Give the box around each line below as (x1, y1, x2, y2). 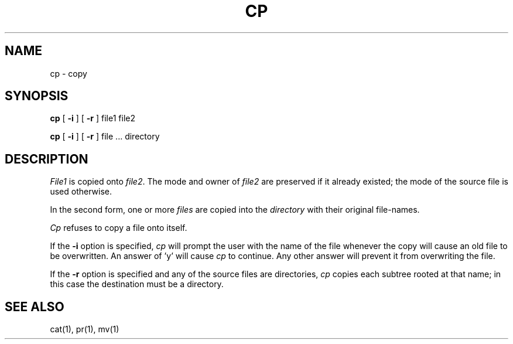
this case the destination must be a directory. (50, 279, 224, 289)
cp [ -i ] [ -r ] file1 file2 (50, 113, 135, 124)
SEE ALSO (5, 299, 64, 314)
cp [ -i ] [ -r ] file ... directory (50, 131, 160, 142)
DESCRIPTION (5, 151, 88, 166)
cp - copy (50, 68, 87, 79)
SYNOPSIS (5, 88, 69, 104)
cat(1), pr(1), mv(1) (50, 324, 119, 335)
